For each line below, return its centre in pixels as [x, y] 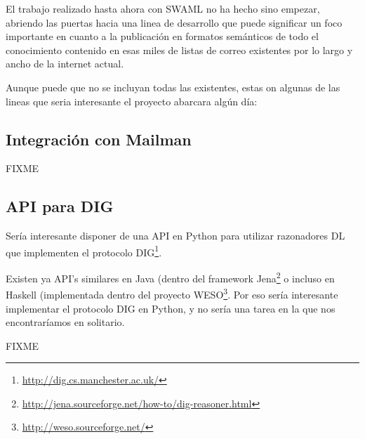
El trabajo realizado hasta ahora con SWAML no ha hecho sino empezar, [163, 8]
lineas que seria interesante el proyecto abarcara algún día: [132, 101]
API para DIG [60, 206]
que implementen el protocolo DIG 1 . [84, 251]
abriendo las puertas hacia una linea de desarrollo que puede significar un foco [174, 22]
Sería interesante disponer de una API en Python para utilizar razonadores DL [175, 236]
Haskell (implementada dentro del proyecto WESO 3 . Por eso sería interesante [172, 293]
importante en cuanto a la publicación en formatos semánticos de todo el [162, 36]
